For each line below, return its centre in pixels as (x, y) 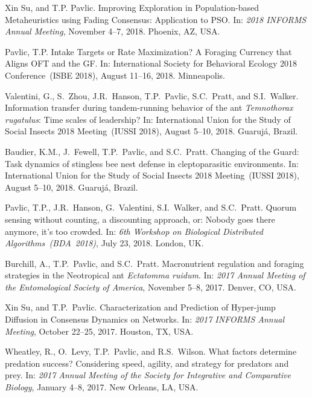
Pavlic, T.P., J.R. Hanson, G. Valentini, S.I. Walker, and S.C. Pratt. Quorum (151, 207)
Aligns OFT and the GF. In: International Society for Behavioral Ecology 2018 (151, 63)
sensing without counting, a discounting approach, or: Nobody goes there (140, 219)
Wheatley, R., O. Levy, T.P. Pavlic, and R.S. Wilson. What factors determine (151, 351)
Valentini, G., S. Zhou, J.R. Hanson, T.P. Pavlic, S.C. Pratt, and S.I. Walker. (152, 95)
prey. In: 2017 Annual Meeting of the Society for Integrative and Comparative (148, 375)
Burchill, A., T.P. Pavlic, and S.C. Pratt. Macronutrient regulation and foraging (154, 263)
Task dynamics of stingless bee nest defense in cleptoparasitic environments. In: (152, 163)
